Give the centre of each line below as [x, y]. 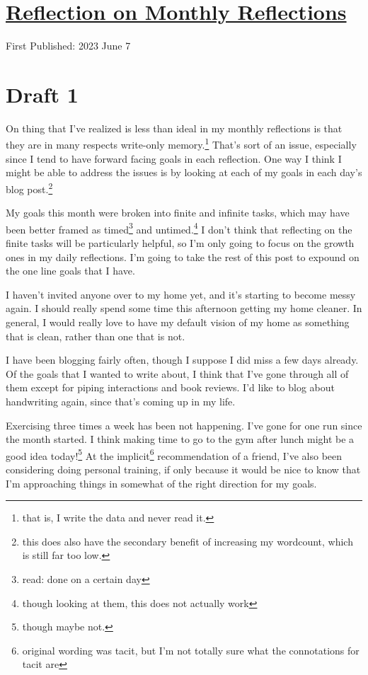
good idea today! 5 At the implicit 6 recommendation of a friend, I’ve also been [174, 454]
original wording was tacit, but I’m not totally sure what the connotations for [191, 650]
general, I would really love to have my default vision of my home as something [178, 322]
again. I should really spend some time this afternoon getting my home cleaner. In [184, 308]
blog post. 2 [29, 187]
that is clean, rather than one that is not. [96, 336]
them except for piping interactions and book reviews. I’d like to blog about [171, 387]
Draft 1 [42, 94]
